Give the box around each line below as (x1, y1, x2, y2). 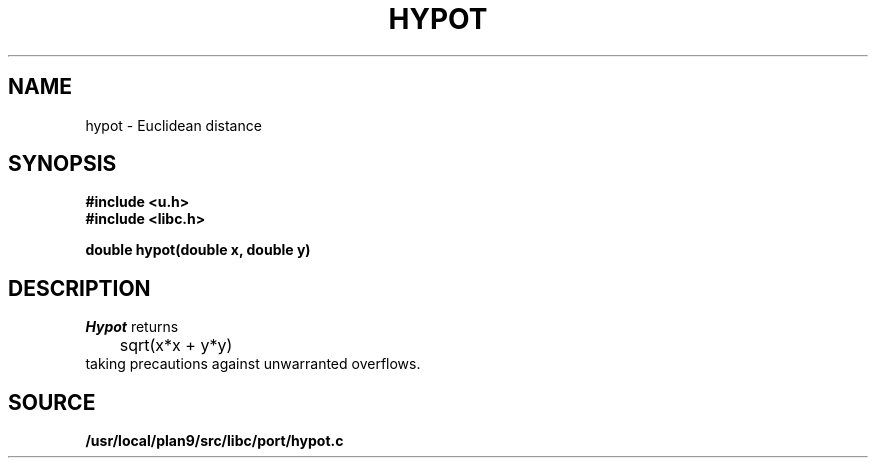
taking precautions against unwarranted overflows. (85, 355, 421, 373)
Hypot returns (85, 318, 179, 336)
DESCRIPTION (8, 275, 151, 301)
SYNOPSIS (8, 151, 117, 177)
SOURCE (8, 389, 96, 415)
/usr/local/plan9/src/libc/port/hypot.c (85, 432, 344, 450)
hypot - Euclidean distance (85, 116, 262, 134)
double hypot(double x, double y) (85, 241, 311, 259)
